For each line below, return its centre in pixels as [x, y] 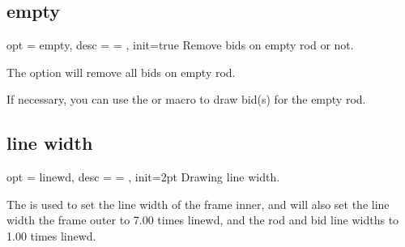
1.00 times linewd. [51, 235]
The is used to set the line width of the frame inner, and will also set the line [198, 204]
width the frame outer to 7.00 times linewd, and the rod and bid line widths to [203, 220]
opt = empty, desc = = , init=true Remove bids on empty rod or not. [180, 45]
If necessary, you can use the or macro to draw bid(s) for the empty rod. [186, 99]
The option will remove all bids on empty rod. [121, 72]
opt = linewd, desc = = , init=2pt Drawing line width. [143, 177]
